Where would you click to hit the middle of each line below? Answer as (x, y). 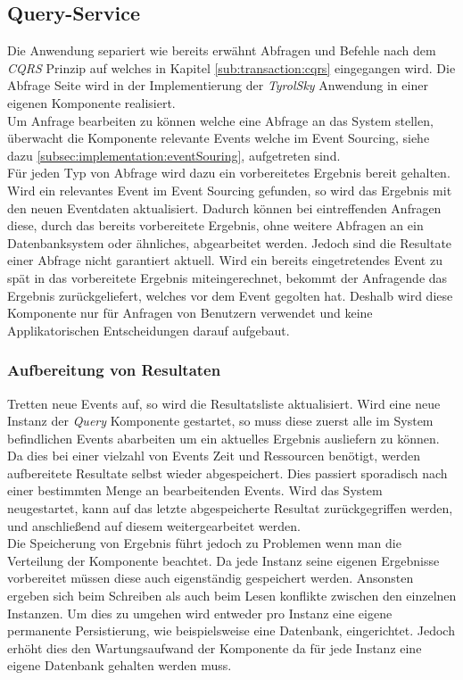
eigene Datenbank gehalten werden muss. (120, 665)
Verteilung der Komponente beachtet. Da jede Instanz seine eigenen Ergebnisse (223, 560)
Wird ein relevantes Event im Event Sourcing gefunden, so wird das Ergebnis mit (230, 190)
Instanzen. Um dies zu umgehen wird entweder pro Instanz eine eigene (200, 613)
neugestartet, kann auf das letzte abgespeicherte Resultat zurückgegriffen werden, (230, 508)
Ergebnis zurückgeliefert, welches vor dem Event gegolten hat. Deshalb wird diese (230, 295)
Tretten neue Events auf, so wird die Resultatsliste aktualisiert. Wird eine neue (224, 403)
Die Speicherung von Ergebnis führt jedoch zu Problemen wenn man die (204, 543)
